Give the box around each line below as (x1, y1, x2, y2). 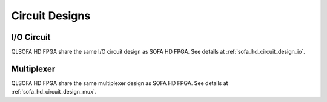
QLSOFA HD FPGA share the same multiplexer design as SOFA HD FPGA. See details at (11, 79, 228, 87)
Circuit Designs (11, 9, 91, 22)
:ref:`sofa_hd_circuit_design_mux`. (11, 88, 97, 95)
